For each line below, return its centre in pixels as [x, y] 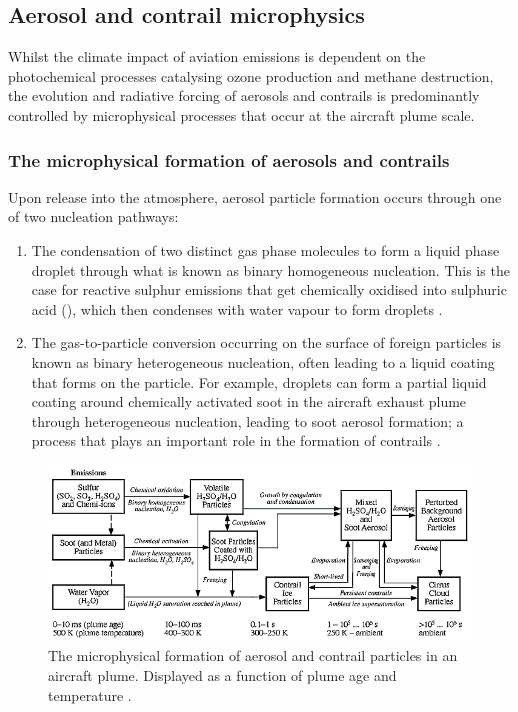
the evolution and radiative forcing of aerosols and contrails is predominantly [244, 95]
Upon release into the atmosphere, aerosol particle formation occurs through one [255, 196]
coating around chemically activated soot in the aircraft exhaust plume [249, 401]
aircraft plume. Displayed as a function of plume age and [222, 674]
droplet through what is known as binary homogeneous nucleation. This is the [270, 269]
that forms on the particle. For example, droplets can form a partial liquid [259, 381]
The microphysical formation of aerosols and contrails [229, 159]
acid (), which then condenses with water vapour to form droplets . [237, 308]
